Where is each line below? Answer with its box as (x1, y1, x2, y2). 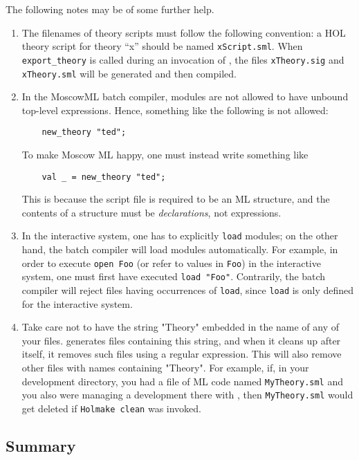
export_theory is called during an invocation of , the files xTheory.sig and (21, 52, 344, 66)
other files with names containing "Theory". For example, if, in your (21, 360, 309, 375)
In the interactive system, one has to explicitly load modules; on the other (21, 228, 338, 243)
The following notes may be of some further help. (6, 2, 214, 16)
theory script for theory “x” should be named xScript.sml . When (21, 39, 303, 53)
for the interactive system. (21, 296, 133, 311)
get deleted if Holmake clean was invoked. (21, 401, 201, 415)
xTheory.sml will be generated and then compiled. (21, 66, 237, 80)
